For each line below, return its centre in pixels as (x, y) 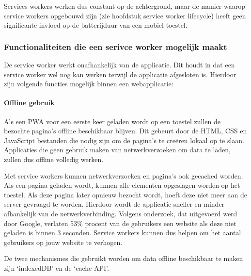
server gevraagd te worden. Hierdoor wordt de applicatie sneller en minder (114, 204)
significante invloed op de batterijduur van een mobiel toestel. (96, 25)
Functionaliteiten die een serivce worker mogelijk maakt (116, 46)
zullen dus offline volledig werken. (54, 159)
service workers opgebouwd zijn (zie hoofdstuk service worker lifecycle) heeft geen (125, 15)
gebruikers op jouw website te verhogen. (63, 242)
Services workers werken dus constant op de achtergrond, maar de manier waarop (125, 6)
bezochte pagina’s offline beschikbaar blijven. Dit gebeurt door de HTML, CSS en (125, 131)
